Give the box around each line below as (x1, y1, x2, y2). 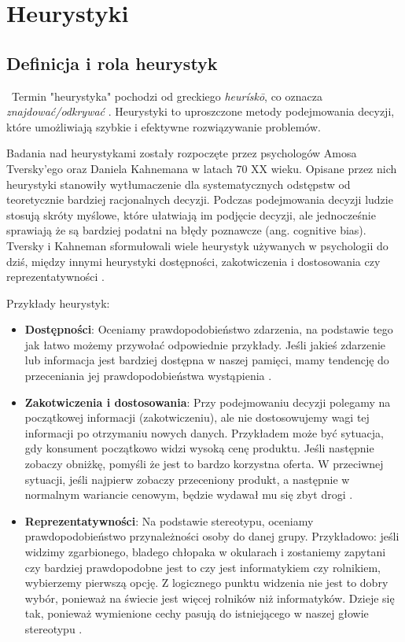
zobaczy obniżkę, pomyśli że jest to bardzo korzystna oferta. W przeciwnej (24, 456, 384, 472)
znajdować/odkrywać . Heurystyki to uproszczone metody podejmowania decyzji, (6, 103, 395, 120)
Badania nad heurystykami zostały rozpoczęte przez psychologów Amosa (6, 145, 357, 161)
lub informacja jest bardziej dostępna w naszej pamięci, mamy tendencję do (24, 352, 389, 368)
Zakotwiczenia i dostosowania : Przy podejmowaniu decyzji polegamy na (24, 393, 391, 410)
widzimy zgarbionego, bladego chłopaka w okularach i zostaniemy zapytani (24, 544, 386, 560)
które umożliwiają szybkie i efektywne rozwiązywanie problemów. (6, 118, 321, 135)
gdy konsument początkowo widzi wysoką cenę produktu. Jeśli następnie (24, 440, 374, 456)
